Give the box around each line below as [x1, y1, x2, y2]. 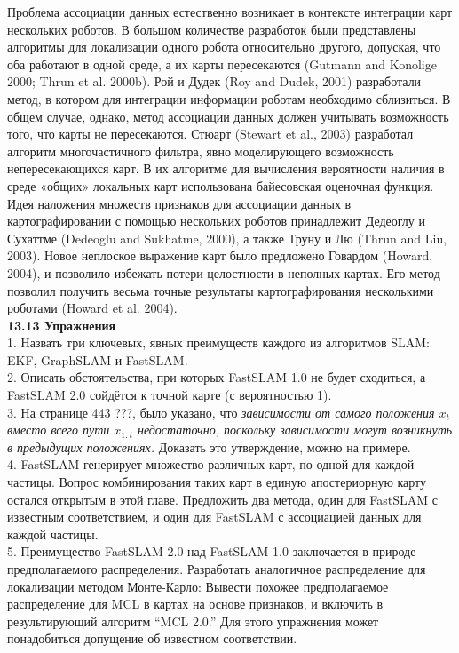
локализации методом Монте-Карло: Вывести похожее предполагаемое [7, 577, 389, 595]
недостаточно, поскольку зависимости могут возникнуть [137, 420, 453, 439]
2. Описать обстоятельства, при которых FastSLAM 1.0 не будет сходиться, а [7, 368, 426, 386]
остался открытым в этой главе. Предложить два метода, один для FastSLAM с [7, 490, 438, 508]
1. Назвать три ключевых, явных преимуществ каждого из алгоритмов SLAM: [7, 333, 431, 352]
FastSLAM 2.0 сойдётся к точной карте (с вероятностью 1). [7, 386, 332, 404]
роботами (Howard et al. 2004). [7, 299, 178, 317]
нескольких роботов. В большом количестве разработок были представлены [7, 20, 416, 38]
